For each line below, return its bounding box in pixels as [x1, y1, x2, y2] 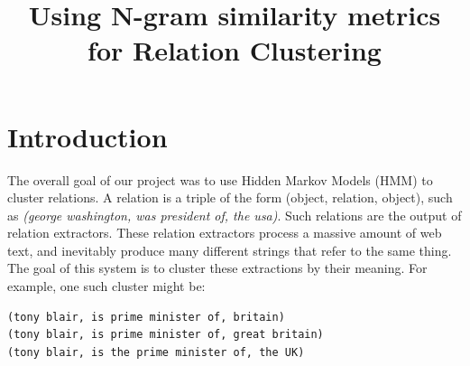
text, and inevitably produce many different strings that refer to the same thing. [7, 240, 452, 259]
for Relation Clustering [88, 32, 382, 69]
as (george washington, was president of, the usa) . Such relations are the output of [7, 205, 462, 224]
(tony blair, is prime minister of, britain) [7, 310, 285, 324]
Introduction [7, 117, 168, 155]
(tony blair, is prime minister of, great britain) [7, 328, 324, 342]
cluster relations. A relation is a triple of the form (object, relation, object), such [7, 188, 453, 207]
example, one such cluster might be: [7, 277, 206, 296]
